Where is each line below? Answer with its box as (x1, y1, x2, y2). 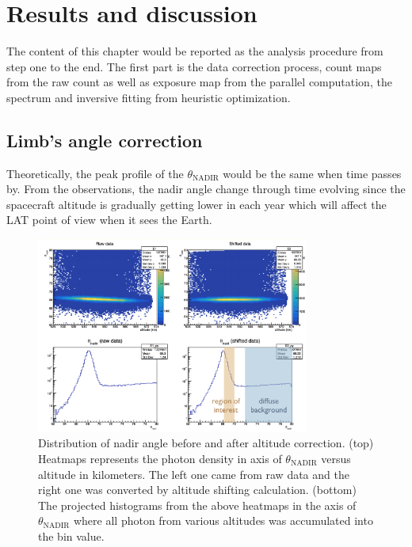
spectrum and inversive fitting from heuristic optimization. (6, 89, 291, 105)
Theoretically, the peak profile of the (6, 165, 184, 181)
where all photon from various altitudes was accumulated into (73, 512, 373, 529)
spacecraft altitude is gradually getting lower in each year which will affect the (6, 196, 387, 212)
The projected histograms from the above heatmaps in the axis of (38, 496, 357, 513)
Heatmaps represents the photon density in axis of (38, 450, 282, 466)
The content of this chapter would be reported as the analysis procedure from (6, 43, 383, 59)
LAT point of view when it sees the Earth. (6, 211, 212, 228)
